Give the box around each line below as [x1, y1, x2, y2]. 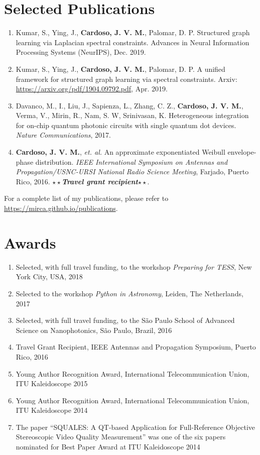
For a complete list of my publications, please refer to [4, 193, 169, 203]
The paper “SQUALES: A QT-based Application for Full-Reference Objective [16, 421, 255, 432]
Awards [4, 232, 56, 253]
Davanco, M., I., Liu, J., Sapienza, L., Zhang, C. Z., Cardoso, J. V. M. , [16, 100, 243, 110]
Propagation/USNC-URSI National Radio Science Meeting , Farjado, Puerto [16, 166, 249, 177]
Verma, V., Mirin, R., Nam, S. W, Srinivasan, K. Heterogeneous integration [16, 110, 249, 121]
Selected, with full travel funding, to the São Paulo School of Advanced [16, 315, 235, 325]
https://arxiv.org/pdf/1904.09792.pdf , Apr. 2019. [16, 83, 168, 94]
